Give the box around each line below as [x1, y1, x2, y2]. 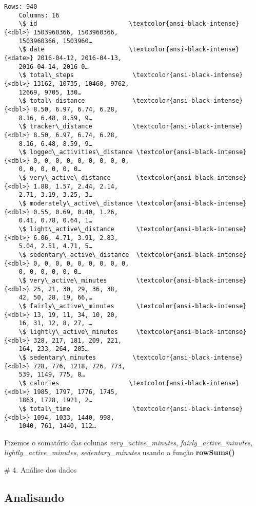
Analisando [4, 489, 64, 505]
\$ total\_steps [18, 71, 74, 79]
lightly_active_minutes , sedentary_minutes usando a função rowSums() [4, 447, 235, 458]
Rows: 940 [4, 3, 37, 10]
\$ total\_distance [18, 97, 85, 105]
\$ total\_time [18, 405, 70, 413]
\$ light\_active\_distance [18, 226, 114, 233]
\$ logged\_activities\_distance [18, 148, 133, 156]
